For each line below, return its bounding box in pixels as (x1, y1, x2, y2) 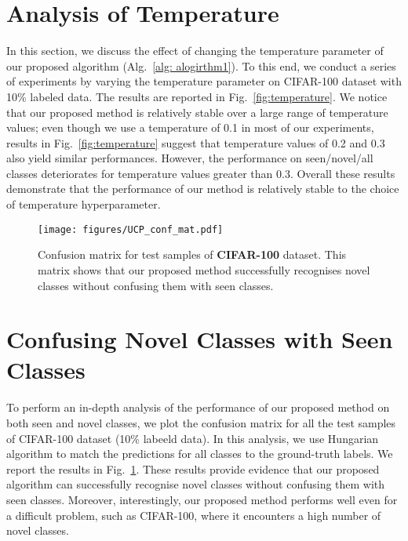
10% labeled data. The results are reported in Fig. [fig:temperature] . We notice (6, 88, 388, 104)
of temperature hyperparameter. (6, 196, 161, 212)
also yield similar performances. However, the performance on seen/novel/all (6, 150, 373, 166)
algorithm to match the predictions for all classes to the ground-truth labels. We (6, 445, 393, 462)
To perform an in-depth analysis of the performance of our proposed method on (6, 399, 390, 416)
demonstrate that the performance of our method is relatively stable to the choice (6, 180, 399, 197)
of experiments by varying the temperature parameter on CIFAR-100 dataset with (6, 73, 402, 89)
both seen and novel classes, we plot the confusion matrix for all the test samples (6, 415, 396, 430)
